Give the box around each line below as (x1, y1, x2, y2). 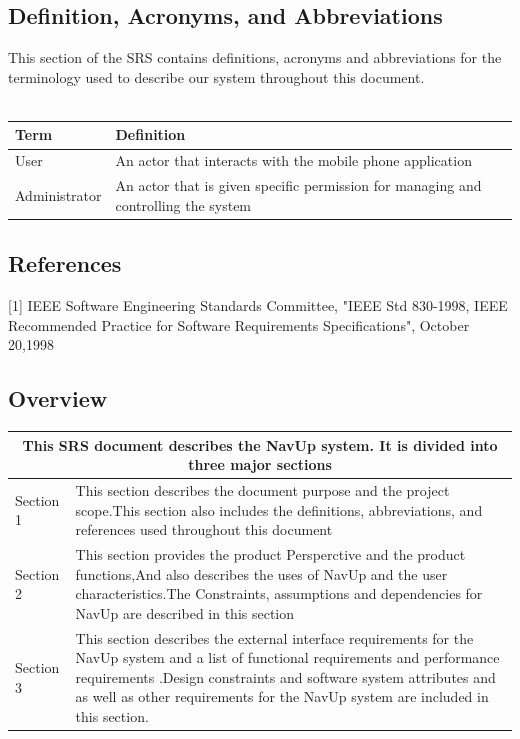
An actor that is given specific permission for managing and (115, 175, 482, 196)
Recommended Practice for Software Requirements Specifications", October (8, 314, 470, 335)
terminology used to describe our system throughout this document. (8, 66, 425, 87)
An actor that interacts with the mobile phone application (115, 150, 472, 171)
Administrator (15, 184, 102, 205)
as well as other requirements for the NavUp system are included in (75, 686, 489, 707)
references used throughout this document (75, 519, 333, 540)
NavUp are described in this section (75, 602, 295, 623)
